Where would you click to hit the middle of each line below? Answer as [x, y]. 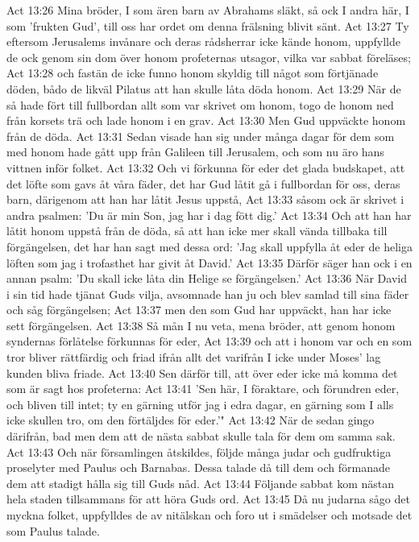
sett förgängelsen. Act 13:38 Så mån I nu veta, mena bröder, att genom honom [201, 325]
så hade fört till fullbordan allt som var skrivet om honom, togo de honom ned [200, 104]
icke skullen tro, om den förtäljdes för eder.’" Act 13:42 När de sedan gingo [191, 420]
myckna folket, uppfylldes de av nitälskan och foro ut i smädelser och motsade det [209, 515]
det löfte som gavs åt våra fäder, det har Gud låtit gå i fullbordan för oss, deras [203, 183]
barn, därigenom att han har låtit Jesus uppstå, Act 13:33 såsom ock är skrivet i [205, 199]
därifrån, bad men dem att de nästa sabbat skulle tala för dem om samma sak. [201, 436]
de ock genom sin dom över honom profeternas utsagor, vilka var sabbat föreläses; [209, 57]
